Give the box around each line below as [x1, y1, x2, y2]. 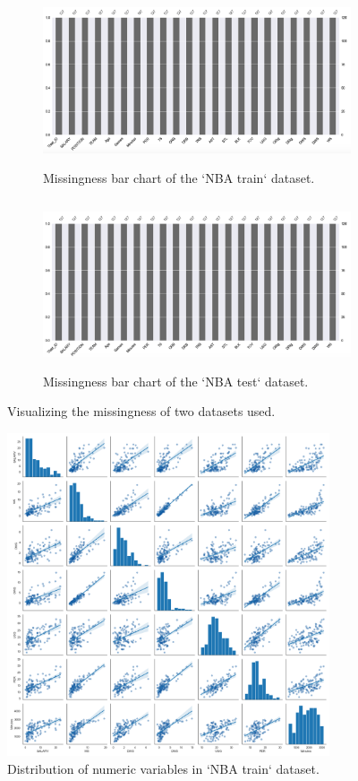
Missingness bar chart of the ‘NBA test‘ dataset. [43, 371, 309, 390]
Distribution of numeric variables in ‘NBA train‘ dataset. [7, 759, 320, 777]
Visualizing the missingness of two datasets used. [7, 402, 276, 421]
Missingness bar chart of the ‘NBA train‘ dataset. [43, 168, 315, 187]
